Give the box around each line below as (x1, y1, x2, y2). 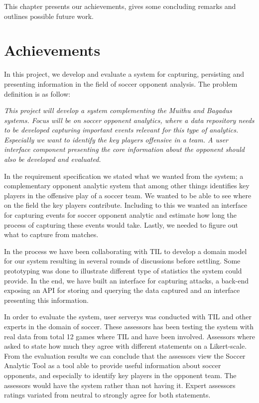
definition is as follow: (4, 88, 71, 99)
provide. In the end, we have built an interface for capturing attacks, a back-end (4, 275, 249, 285)
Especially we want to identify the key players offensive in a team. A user (4, 134, 229, 144)
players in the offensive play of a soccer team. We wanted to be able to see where (4, 190, 252, 200)
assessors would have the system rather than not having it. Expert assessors (4, 380, 236, 390)
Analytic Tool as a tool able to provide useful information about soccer (4, 360, 221, 371)
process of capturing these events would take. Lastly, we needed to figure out (4, 219, 239, 230)
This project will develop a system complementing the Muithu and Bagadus (4, 105, 232, 116)
